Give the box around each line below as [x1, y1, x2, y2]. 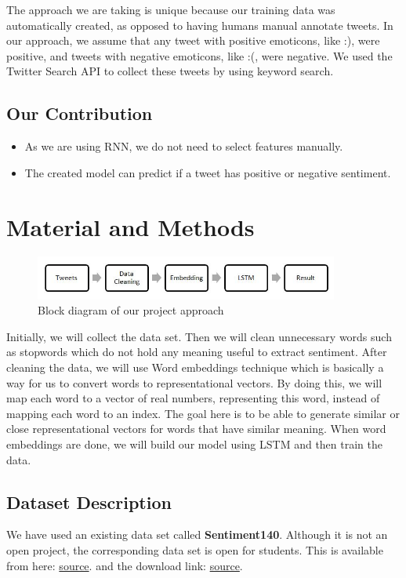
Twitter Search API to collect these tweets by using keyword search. [6, 63, 334, 79]
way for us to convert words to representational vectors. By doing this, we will [6, 374, 382, 391]
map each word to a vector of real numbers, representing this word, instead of [6, 390, 380, 406]
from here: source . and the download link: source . [6, 557, 243, 573]
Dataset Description [6, 489, 172, 514]
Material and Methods [6, 210, 255, 242]
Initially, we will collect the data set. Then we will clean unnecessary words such [6, 328, 392, 344]
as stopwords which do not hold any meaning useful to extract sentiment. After [6, 344, 387, 360]
